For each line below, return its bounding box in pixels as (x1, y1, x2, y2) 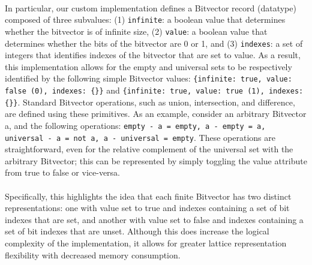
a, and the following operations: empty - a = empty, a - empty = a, (5, 119, 266, 131)
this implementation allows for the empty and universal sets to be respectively (5, 60, 292, 73)
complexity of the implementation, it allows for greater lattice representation (5, 236, 287, 249)
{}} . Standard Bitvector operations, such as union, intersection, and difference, (5, 95, 295, 108)
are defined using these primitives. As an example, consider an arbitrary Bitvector (5, 107, 307, 120)
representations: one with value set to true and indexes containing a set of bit (5, 201, 290, 214)
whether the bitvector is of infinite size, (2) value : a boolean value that (5, 25, 268, 37)
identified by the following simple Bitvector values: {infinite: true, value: (5, 72, 292, 85)
